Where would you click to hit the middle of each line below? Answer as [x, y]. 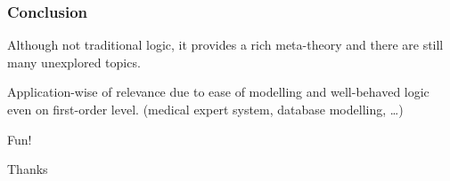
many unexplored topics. [74, 62]
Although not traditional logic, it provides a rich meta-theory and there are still [225, 45]
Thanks [28, 169]
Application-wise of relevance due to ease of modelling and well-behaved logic [218, 92]
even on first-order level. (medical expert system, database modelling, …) [205, 109]
